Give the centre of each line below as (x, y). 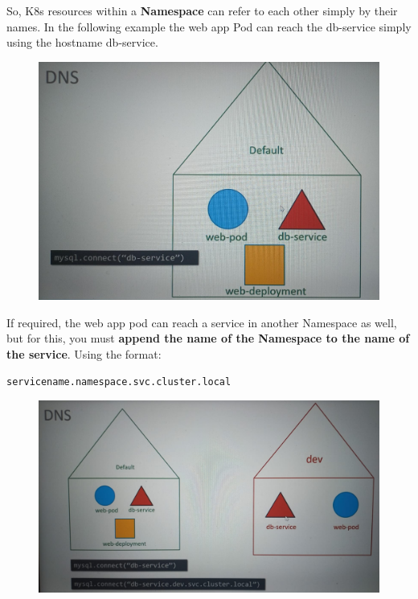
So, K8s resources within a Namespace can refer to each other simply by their (202, 10)
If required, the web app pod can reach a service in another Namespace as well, (202, 322)
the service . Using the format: (84, 354)
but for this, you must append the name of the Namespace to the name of (208, 338)
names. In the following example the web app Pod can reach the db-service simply (209, 26)
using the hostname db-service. (82, 42)
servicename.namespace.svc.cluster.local (119, 382)
